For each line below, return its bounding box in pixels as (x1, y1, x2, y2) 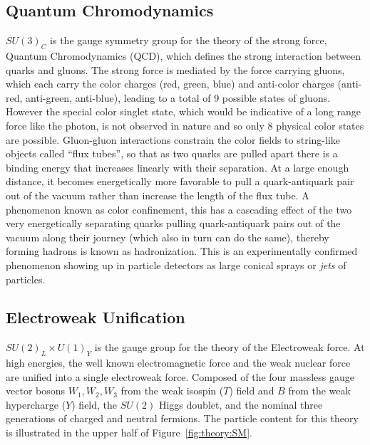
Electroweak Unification (6, 306, 185, 328)
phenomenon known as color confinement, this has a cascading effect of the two (6, 201, 352, 216)
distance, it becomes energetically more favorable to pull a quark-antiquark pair (6, 174, 354, 189)
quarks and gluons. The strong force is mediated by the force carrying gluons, (6, 62, 345, 77)
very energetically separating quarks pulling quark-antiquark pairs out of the (6, 216, 341, 231)
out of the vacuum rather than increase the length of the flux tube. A (6, 187, 309, 202)
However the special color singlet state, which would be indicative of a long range (6, 104, 361, 119)
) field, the (71, 397, 118, 412)
